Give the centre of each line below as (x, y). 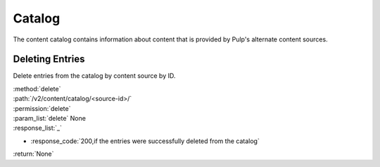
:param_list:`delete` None (49, 119)
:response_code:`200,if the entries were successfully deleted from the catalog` (145, 141)
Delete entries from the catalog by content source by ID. (94, 76)
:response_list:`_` (38, 128)
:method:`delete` (37, 88)
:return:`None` (33, 154)
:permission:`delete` (42, 108)
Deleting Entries (49, 59)
